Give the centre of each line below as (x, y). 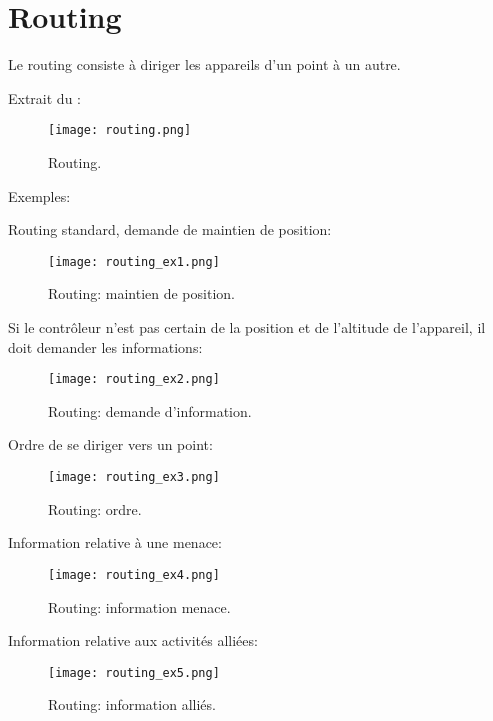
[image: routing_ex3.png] (134, 477)
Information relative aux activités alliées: (133, 640)
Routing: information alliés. (132, 704)
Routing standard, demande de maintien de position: (170, 229)
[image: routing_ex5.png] (134, 672)
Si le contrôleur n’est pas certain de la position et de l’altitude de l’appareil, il (247, 327)
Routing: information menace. (139, 606)
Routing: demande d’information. (150, 410)
